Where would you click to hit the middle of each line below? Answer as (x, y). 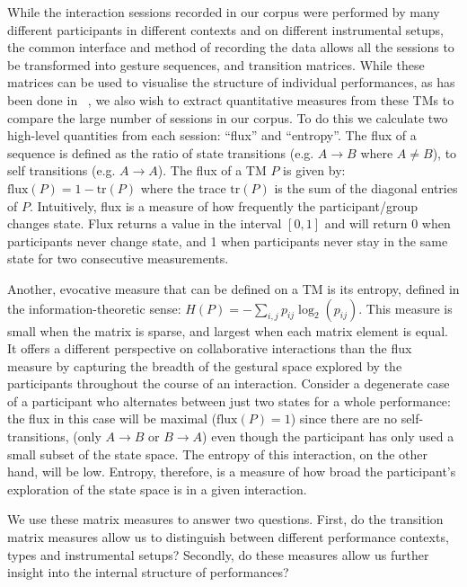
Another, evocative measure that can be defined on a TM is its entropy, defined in (233, 288)
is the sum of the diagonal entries (366, 187)
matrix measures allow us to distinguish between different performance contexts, (228, 537)
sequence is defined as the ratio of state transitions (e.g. (161, 152)
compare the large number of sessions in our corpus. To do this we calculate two (228, 117)
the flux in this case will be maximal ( (112, 418)
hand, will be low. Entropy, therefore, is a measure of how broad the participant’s (232, 471)
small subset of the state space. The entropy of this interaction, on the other (217, 454)
